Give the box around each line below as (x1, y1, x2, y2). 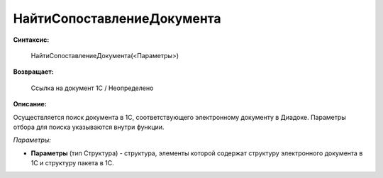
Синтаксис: (13, 35, 50, 44)
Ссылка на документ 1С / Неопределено (30, 84, 154, 92)
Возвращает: (13, 67, 54, 76)
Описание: (13, 100, 48, 109)
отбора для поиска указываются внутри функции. (13, 123, 165, 131)
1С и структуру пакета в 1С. (30, 159, 114, 167)
